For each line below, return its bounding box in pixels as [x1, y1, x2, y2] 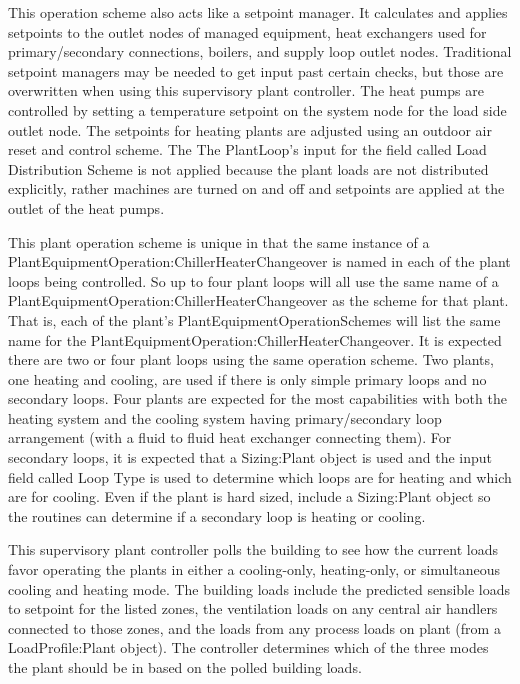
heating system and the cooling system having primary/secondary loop [8, 407, 442, 428]
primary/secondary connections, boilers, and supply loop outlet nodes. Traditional [8, 41, 512, 62]
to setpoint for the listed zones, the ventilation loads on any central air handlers [8, 598, 498, 619]
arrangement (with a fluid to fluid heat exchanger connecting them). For [8, 427, 452, 448]
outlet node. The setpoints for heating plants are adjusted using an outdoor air [8, 119, 492, 140]
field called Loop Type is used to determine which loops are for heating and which [8, 466, 512, 487]
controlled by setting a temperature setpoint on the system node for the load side [8, 99, 507, 120]
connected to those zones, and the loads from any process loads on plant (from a [8, 617, 501, 638]
